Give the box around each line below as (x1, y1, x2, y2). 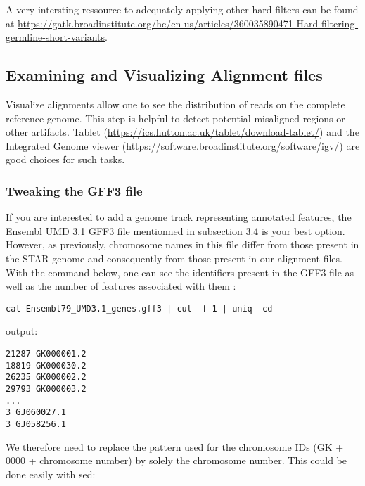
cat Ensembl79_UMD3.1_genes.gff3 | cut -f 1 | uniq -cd (6, 303, 273, 314)
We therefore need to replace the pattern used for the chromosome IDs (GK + (6, 439, 344, 454)
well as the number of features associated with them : (6, 279, 236, 293)
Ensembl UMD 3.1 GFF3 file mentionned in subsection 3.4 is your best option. (6, 223, 345, 238)
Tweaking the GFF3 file (6, 181, 143, 199)
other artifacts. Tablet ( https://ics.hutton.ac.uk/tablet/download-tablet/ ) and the (6, 124, 359, 139)
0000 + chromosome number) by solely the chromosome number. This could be (6, 453, 347, 468)
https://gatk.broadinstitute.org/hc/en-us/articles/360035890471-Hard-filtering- (18, 15, 359, 30)
